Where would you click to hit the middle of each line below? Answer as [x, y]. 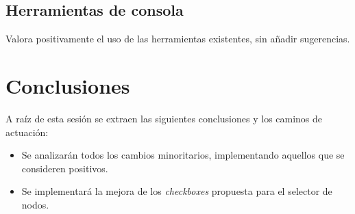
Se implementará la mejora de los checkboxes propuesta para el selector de [177, 191]
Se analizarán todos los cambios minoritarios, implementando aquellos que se [183, 155]
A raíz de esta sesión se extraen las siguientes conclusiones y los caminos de [164, 118]
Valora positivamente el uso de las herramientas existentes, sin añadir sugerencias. [178, 39]
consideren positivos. [65, 168]
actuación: [27, 132]
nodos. [35, 204]
